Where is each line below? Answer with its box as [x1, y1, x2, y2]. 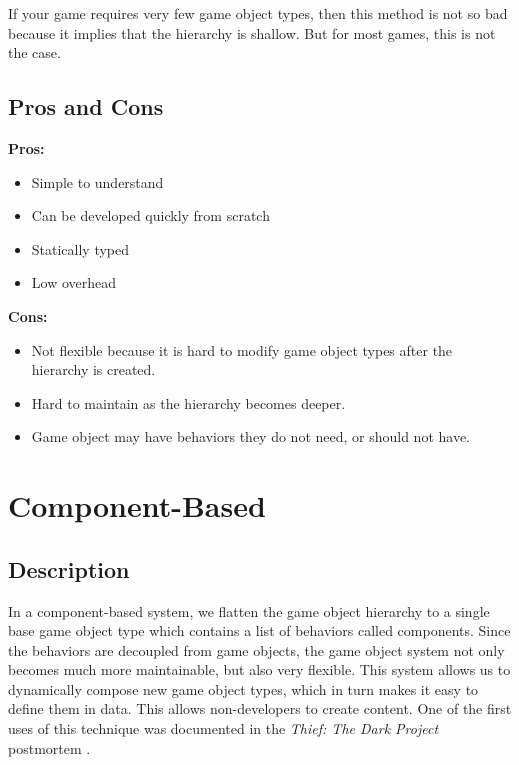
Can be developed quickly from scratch [31, 205, 270, 226]
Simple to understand [31, 171, 164, 192]
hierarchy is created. [31, 359, 156, 380]
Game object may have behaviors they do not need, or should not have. [31, 426, 471, 447]
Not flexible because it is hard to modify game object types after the [31, 339, 453, 360]
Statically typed [31, 238, 130, 259]
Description [8, 553, 130, 584]
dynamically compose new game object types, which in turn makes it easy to [8, 678, 479, 699]
